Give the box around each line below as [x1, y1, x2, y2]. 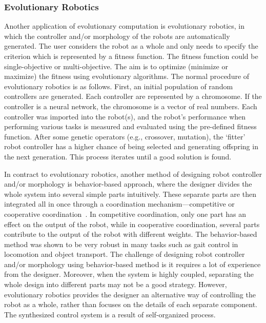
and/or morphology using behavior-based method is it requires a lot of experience [4, 258, 261, 269]
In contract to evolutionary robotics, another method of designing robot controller [4, 168, 262, 179]
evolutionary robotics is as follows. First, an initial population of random [4, 80, 233, 91]
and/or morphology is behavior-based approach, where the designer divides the [4, 178, 252, 189]
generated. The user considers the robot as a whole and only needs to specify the [4, 41, 258, 51]
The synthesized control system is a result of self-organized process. [4, 309, 216, 319]
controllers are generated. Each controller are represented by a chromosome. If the [4, 91, 262, 102]
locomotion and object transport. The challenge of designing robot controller [4, 249, 245, 259]
